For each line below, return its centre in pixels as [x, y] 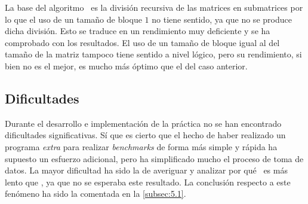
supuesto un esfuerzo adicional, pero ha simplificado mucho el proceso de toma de [154, 158]
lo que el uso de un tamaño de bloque [73, 19]
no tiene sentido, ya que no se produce [222, 19]
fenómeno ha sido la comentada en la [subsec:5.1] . [96, 194]
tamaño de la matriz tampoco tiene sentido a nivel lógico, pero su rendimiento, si [153, 54]
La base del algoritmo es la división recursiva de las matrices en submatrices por [154, 7]
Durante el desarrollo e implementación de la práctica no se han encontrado [143, 123]
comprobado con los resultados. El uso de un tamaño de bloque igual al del [142, 42]
